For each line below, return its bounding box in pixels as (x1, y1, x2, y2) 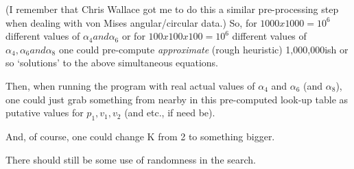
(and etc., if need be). (124, 105, 215, 120)
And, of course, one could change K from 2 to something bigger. (5, 129, 275, 143)
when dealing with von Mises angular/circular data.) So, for (5, 15, 257, 29)
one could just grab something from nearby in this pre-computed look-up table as (5, 92, 349, 106)
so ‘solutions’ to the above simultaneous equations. (5, 55, 219, 70)
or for (121, 29, 145, 43)
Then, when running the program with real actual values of (5, 78, 255, 92)
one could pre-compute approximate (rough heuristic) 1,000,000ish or (58, 42, 349, 56)
